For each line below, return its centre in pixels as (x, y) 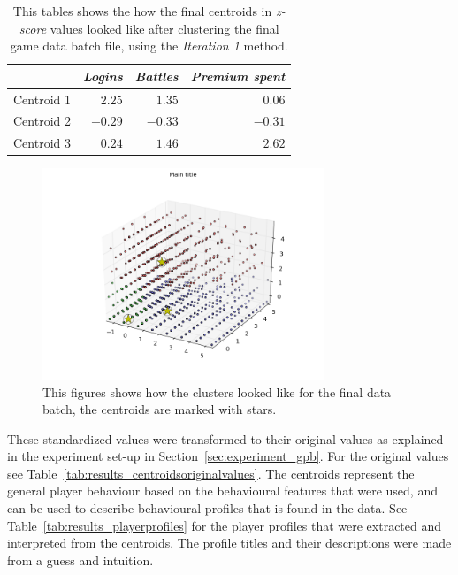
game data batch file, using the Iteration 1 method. (149, 46)
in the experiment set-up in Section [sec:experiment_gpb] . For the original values (228, 456)
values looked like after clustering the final (164, 28)
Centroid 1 (42, 99)
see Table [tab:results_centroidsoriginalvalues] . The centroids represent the (211, 473)
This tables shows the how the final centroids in (142, 11)
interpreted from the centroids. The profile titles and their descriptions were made (229, 543)
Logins (103, 76)
